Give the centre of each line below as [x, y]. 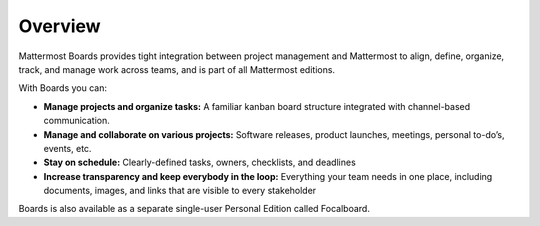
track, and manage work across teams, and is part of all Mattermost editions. [176, 69]
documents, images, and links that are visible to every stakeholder [180, 191]
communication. [76, 121]
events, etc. [67, 148]
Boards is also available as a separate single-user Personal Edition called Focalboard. [194, 209]
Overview [59, 26]
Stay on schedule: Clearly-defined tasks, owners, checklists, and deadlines [200, 162]
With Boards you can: [62, 88]
